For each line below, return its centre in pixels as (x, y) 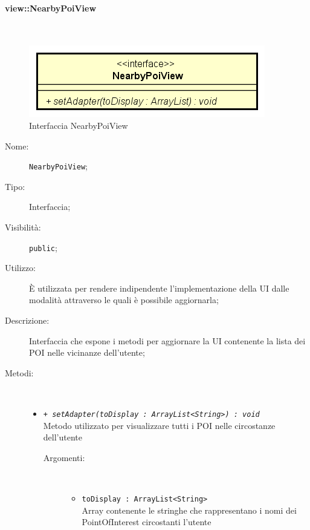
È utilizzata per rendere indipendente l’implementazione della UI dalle (159, 288)
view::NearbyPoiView (51, 8)
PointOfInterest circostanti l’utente (147, 522)
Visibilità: (23, 227)
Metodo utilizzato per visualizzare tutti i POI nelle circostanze (159, 425)
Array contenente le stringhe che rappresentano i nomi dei (189, 510)
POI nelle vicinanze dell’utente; (87, 352)
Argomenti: (64, 457)
